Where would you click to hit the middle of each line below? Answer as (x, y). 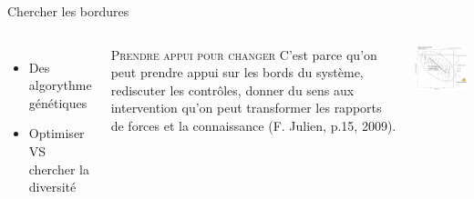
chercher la (59, 169)
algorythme (60, 85)
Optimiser (57, 133)
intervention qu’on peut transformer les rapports (246, 108)
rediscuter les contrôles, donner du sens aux (232, 90)
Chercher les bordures (68, 11)
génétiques (58, 102)
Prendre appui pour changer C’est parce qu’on (244, 54)
